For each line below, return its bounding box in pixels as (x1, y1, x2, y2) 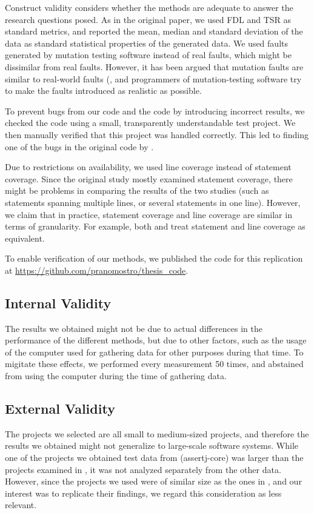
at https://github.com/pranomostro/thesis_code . (5, 263, 189, 276)
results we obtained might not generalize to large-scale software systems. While (5, 439, 299, 452)
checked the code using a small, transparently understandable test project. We (5, 116, 296, 129)
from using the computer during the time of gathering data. (5, 369, 227, 382)
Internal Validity (5, 293, 112, 312)
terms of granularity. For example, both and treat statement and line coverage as (5, 220, 306, 233)
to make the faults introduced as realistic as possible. (5, 84, 202, 97)
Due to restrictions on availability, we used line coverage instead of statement (5, 161, 292, 173)
